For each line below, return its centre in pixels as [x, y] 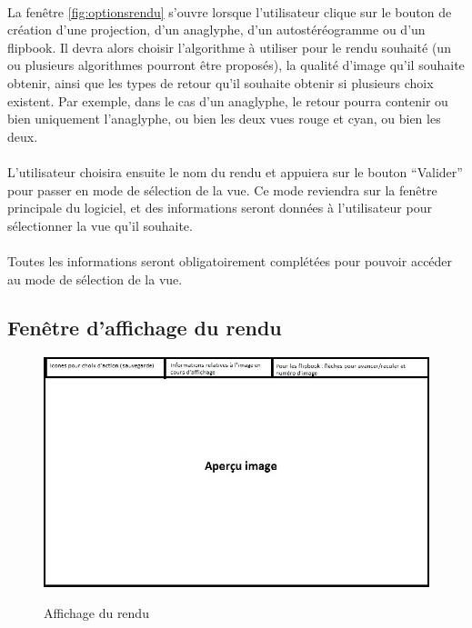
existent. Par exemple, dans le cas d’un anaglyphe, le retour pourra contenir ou [228, 100]
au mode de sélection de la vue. [95, 279]
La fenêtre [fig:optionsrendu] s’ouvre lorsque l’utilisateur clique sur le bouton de [230, 11]
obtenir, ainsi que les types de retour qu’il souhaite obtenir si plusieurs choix [221, 82]
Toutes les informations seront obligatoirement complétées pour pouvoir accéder [230, 260]
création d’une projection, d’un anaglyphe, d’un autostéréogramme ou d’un [216, 30]
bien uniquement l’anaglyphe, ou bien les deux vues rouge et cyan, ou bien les [224, 119]
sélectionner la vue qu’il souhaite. [100, 225]
